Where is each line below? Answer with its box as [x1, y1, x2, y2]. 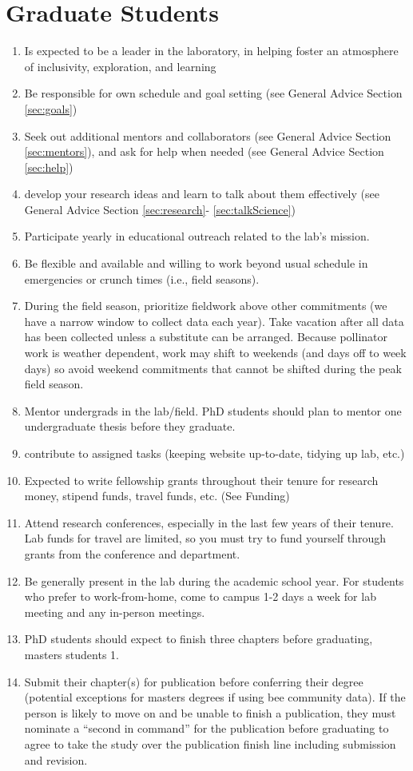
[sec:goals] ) [24, 100, 77, 117]
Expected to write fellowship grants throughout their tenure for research [24, 471, 379, 488]
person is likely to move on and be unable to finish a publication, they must [24, 704, 396, 721]
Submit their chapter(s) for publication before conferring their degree [24, 673, 363, 690]
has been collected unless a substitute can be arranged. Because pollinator [24, 328, 387, 345]
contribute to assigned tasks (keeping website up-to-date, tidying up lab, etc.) [24, 445, 405, 461]
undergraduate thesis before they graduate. [24, 418, 236, 435]
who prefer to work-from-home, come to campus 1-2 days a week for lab [24, 588, 376, 605]
